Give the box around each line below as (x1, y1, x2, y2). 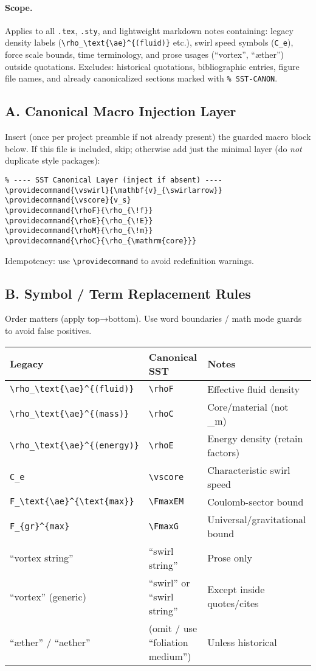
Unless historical (207, 634, 277, 649)
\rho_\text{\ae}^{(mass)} (10, 408, 129, 419)
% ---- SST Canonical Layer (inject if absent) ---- (5, 175, 222, 184)
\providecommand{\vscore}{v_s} (5, 196, 131, 205)
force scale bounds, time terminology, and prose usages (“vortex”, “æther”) (5, 48, 284, 61)
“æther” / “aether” (10, 634, 91, 649)
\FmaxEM (148, 496, 184, 507)
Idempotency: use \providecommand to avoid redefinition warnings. (5, 254, 254, 266)
